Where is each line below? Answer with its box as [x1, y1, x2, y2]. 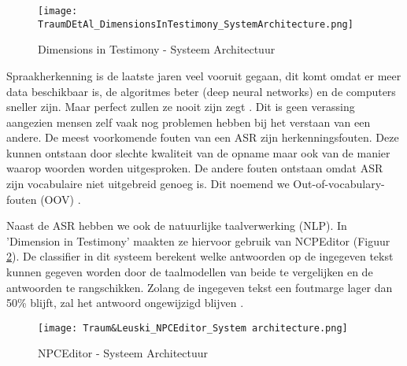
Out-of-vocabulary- [293, 176, 385, 192]
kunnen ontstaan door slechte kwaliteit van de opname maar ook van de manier [6, 144, 390, 161]
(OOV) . [40, 190, 81, 207]
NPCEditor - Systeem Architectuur [38, 345, 209, 361]
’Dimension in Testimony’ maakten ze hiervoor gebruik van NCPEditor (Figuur [6, 232, 390, 249]
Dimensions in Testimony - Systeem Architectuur [38, 41, 276, 57]
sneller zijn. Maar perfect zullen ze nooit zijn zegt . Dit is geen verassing [6, 98, 355, 115]
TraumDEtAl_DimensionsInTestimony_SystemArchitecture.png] [38, 18, 353, 30]
